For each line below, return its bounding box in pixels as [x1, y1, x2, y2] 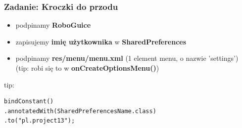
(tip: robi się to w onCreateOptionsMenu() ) [15, 63, 159, 73]
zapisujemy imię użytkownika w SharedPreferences [15, 36, 187, 46]
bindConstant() [4, 98, 54, 105]
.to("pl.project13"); [4, 117, 75, 125]
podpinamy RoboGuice [15, 20, 91, 30]
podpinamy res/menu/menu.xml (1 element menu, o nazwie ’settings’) [15, 53, 239, 63]
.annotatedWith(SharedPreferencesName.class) [4, 107, 156, 115]
